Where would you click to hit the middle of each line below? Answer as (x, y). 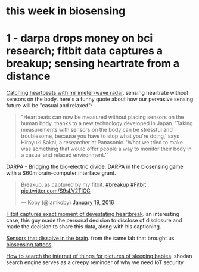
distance (28, 76)
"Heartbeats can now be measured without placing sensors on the (102, 117)
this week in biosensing (66, 11)
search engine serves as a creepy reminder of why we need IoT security (95, 262)
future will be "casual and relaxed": (49, 106)
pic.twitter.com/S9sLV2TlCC (55, 191)
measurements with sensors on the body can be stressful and (97, 130)
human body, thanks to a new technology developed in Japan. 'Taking (107, 123)
